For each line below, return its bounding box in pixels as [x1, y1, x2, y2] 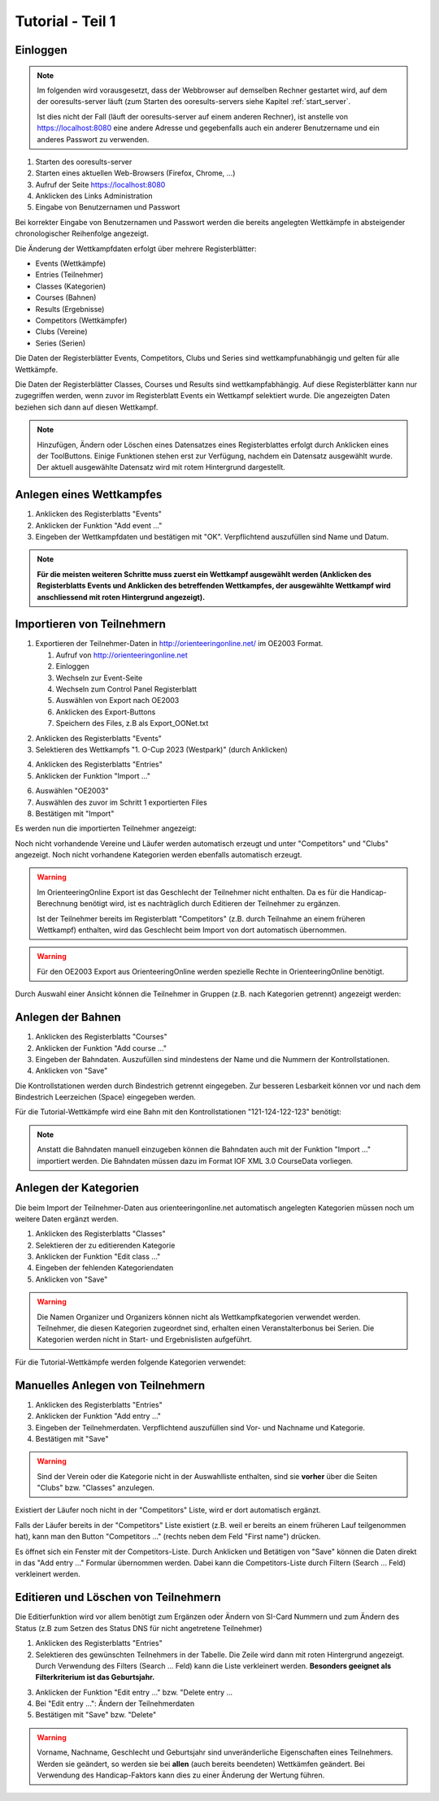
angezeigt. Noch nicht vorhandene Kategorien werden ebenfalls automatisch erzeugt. [15, 850, 302, 860]
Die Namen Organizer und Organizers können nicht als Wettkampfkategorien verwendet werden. [37, 1312, 361, 1321]
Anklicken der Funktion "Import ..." [35, 770, 150, 780]
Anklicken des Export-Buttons [55, 707, 156, 717]
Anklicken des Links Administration [35, 191, 154, 201]
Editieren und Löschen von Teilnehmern [15, 1591, 221, 1604]
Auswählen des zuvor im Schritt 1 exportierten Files [35, 797, 207, 807]
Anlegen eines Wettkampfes [15, 488, 163, 501]
